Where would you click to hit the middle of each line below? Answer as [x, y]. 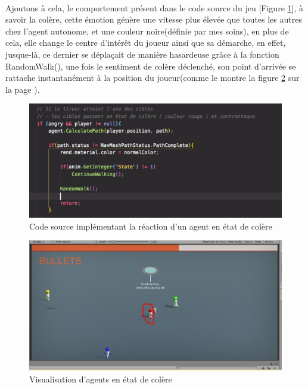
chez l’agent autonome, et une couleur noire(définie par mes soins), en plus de [147, 31]
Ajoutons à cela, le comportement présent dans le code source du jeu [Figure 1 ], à [154, 7]
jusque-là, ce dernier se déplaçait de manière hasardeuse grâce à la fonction [142, 54]
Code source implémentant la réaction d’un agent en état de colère [151, 226]
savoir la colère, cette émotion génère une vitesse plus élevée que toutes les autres [154, 19]
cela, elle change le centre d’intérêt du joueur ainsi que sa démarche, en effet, [146, 43]
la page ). [23, 89]
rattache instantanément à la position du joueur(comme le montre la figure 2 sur [153, 78]
